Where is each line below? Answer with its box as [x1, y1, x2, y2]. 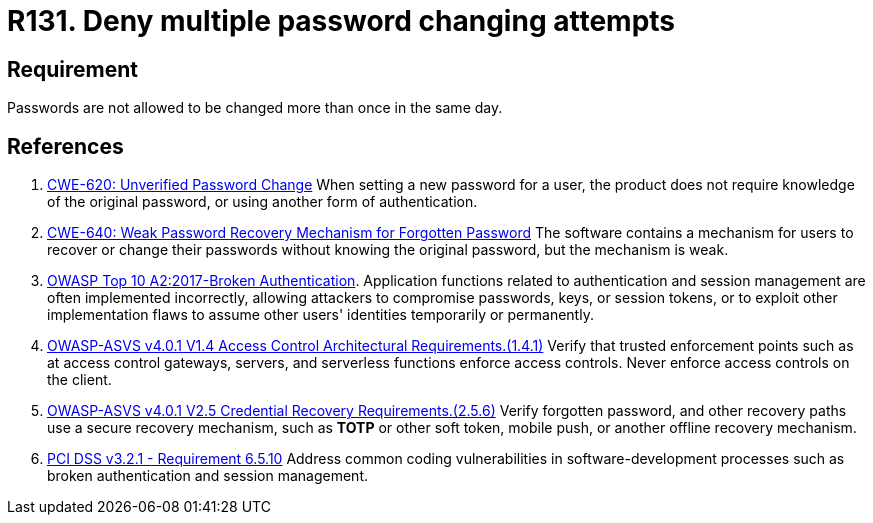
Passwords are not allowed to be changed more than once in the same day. [7, 99, 503, 117]
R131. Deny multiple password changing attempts [7, 4, 676, 38]
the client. [47, 371, 112, 389]
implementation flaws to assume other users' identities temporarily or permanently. [47, 306, 594, 324]
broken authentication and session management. [47, 467, 369, 485]
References [7, 133, 124, 159]
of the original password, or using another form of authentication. [47, 193, 478, 211]
